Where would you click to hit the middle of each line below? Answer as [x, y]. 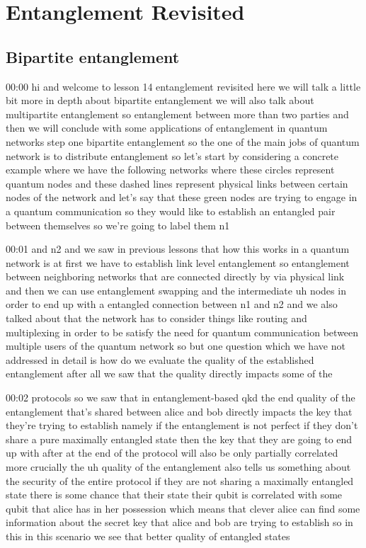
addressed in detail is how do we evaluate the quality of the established [160, 359]
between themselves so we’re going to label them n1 [118, 225]
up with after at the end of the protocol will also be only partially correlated [172, 453]
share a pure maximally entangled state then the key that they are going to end [179, 439]
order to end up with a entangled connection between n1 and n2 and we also [172, 304]
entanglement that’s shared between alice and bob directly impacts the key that [179, 411]
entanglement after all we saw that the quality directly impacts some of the [169, 373]
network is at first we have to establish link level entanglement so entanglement [178, 262]
